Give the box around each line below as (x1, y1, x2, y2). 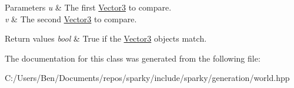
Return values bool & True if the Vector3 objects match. (5, 32, 207, 45)
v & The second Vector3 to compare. (5, 12, 137, 25)
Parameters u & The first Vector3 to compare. (5, 1, 172, 13)
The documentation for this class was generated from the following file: (5, 52, 260, 64)
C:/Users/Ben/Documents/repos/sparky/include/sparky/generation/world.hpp (5, 72, 290, 84)
